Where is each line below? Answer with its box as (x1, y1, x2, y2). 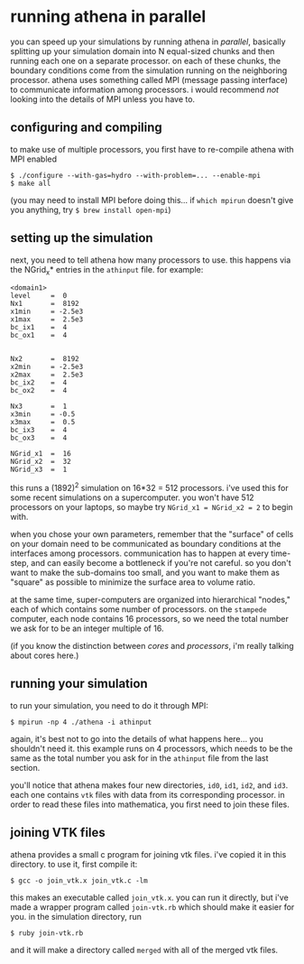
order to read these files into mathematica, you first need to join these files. (10, 799, 290, 810)
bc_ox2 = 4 (10, 386, 68, 395)
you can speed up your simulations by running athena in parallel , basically (10, 36, 287, 47)
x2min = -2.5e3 (10, 363, 84, 372)
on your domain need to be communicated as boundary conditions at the (10, 539, 281, 550)
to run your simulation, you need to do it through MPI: (10, 700, 208, 710)
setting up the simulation (10, 230, 153, 246)
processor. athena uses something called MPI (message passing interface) (10, 74, 288, 85)
